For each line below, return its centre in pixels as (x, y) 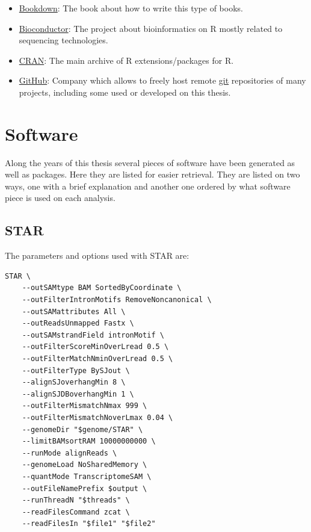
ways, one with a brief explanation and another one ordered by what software (148, 186)
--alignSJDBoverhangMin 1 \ (78, 394)
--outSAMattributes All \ (74, 311)
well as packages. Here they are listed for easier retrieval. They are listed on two (152, 174)
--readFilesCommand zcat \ (76, 512)
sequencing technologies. (63, 40)
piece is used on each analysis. (60, 198)
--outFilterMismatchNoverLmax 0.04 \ (97, 417)
